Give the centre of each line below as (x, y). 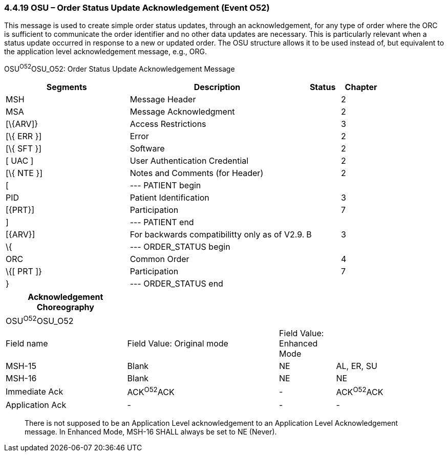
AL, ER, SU (357, 366)
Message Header (163, 100)
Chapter (361, 87)
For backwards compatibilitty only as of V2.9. (217, 235)
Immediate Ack (35, 392)
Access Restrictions (168, 124)
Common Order (159, 259)
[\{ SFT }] (24, 149)
